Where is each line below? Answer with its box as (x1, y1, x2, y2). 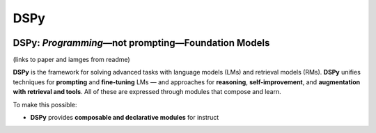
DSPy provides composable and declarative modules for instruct (30, 114, 219, 122)
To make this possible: (13, 100, 77, 109)
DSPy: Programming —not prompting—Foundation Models (13, 37, 270, 49)
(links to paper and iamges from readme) (13, 56, 130, 64)
